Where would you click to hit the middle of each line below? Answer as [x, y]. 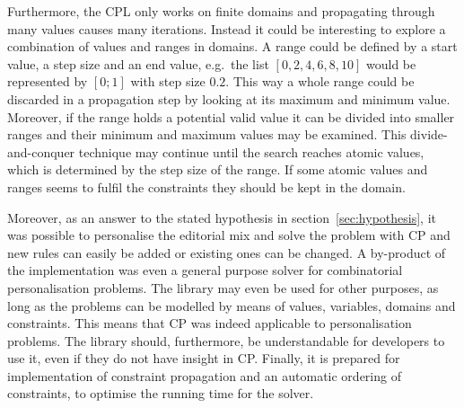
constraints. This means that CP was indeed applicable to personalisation [210, 323]
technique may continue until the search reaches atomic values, [251, 151]
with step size [168, 81]
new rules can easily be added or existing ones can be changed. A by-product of [227, 252]
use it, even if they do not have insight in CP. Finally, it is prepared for [204, 358]
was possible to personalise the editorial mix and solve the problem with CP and [229, 235]
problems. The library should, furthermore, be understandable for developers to [226, 340]
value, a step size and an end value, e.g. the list [138, 63]
